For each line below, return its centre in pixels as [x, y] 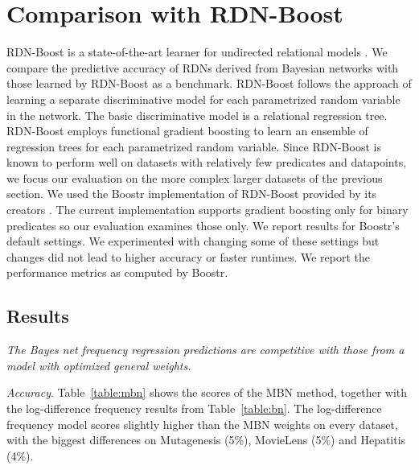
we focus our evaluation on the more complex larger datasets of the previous [195, 177]
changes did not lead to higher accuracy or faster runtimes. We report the [189, 256]
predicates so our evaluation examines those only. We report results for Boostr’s [203, 225]
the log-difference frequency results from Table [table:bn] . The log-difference [194, 408]
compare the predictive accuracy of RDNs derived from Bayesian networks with [203, 67]
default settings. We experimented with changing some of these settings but [193, 241]
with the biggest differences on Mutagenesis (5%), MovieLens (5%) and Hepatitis [206, 440]
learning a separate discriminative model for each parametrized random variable [203, 99]
